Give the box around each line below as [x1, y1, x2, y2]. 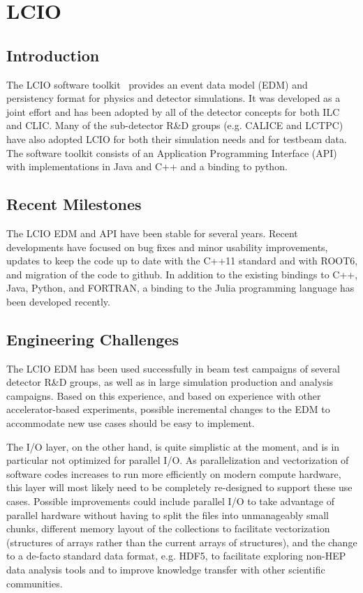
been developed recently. [6, 294, 110, 308]
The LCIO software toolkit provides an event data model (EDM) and [6, 77, 308, 91]
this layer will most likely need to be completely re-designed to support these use [6, 480, 353, 495]
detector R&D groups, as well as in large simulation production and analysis [6, 375, 334, 389]
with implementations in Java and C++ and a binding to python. [6, 159, 288, 174]
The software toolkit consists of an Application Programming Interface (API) [6, 145, 337, 160]
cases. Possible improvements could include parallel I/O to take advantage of [6, 494, 335, 509]
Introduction [6, 44, 100, 66]
